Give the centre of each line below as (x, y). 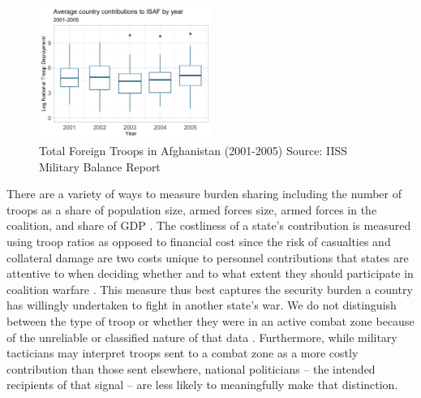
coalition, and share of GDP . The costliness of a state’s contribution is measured (209, 225)
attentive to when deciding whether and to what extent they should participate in (210, 273)
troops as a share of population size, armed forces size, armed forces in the (192, 209)
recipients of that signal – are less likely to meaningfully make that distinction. (202, 385)
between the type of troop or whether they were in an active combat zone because (210, 320)
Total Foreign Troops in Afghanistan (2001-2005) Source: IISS (193, 151)
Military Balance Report (100, 166)
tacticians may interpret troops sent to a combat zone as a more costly (183, 353)
